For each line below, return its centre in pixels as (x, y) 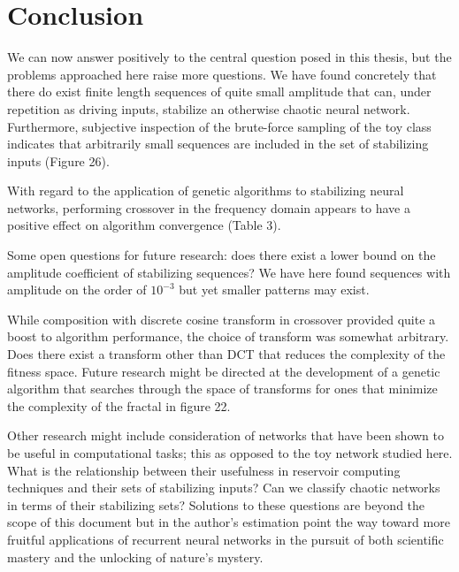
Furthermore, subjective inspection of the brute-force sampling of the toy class (219, 126)
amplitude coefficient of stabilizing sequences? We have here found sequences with (229, 272)
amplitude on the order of (77, 290)
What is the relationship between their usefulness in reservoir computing (204, 470)
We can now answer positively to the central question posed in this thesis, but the (229, 57)
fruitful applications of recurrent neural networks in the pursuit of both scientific (226, 539)
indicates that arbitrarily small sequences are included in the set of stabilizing (218, 144)
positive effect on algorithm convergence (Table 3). (144, 225)
